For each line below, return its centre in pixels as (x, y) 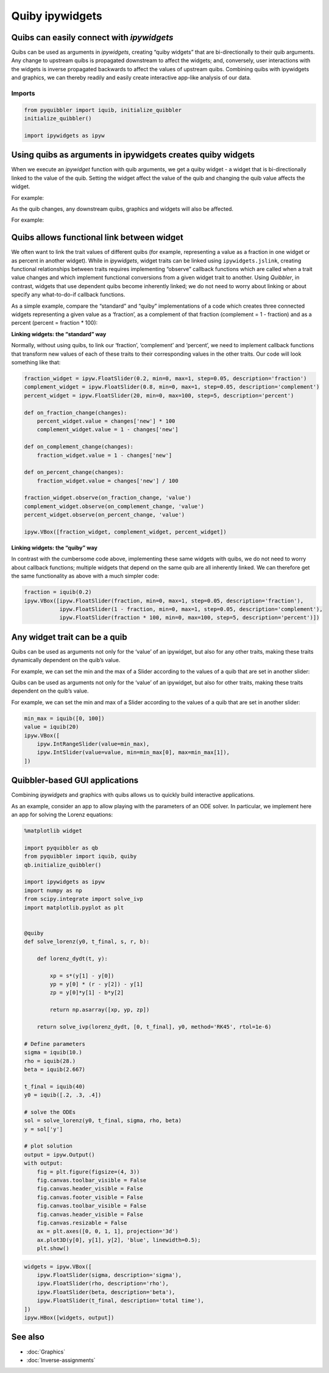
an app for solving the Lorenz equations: (62, 814)
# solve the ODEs (50, 1112)
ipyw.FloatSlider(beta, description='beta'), (106, 1292)
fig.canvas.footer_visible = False (90, 1197)
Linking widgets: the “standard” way (59, 334)
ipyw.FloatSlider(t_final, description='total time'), (120, 1301)
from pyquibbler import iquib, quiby (80, 856)
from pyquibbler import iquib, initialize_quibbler (103, 110)
